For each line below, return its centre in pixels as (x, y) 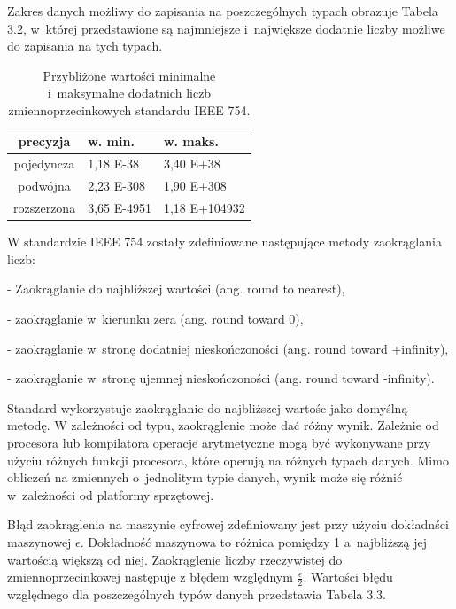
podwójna (44, 186)
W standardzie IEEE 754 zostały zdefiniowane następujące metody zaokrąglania (224, 242)
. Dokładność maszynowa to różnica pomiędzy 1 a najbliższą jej (254, 541)
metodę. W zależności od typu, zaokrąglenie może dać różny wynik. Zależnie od (223, 425)
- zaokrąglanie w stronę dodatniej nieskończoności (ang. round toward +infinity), (228, 348)
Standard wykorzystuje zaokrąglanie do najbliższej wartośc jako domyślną (208, 407)
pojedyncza (44, 164)
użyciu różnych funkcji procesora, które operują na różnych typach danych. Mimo (228, 460)
